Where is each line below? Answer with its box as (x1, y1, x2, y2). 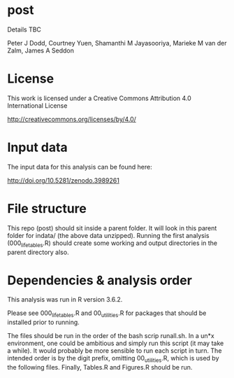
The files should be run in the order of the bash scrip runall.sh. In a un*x (7, 332, 214, 340)
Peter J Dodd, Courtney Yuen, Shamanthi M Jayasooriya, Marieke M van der (7, 38, 227, 47)
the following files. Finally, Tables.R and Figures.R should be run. (7, 363, 193, 372)
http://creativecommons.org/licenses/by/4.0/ (7, 115, 136, 123)
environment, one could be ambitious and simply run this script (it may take (7, 339, 224, 348)
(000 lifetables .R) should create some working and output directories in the (7, 239, 218, 248)
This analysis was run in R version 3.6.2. (7, 295, 123, 304)
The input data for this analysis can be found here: (7, 162, 152, 171)
